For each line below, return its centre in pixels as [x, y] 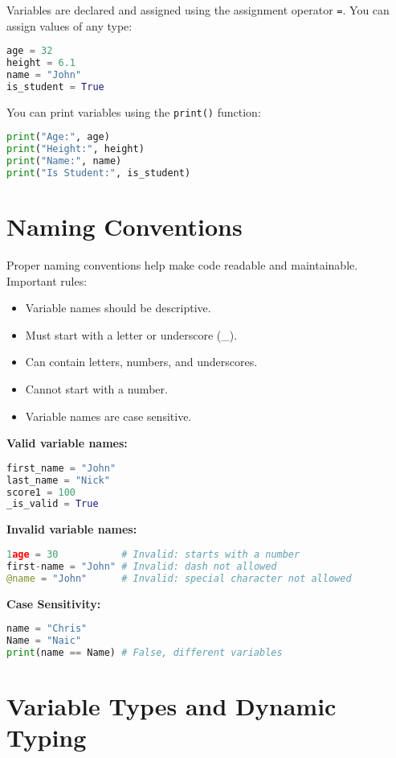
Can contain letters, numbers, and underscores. [141, 362]
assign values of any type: [69, 25]
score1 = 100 [41, 492]
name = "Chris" [47, 629]
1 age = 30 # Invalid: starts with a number [153, 554]
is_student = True [55, 87]
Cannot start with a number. [96, 389]
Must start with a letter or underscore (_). [131, 334]
